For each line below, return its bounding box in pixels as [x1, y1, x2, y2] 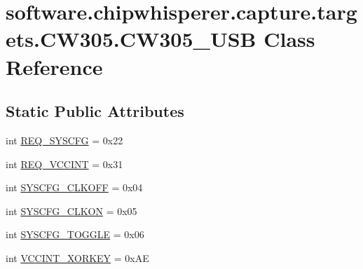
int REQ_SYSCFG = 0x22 [6, 132, 123, 147]
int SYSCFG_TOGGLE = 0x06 [6, 227, 144, 242]
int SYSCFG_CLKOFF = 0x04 [6, 180, 143, 195]
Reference [6, 52, 103, 81]
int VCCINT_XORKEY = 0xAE [6, 250, 149, 265]
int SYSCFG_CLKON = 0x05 [6, 203, 137, 218]
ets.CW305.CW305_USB [6, 25, 256, 53]
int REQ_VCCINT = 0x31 [6, 156, 123, 171]
